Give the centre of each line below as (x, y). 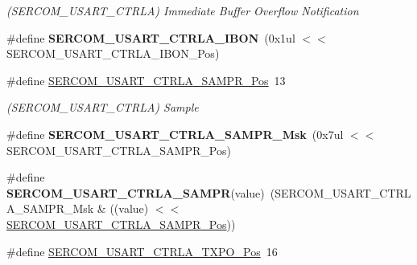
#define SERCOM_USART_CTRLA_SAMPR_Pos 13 (146, 80)
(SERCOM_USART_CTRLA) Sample (103, 107)
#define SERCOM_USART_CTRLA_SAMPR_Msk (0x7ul (175, 134)
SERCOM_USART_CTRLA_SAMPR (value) (136, 192)
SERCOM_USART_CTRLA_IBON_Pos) (113, 53)
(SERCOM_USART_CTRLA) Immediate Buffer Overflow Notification (183, 10)
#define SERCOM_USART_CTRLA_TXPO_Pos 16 (142, 251)
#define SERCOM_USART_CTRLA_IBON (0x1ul (151, 37)
